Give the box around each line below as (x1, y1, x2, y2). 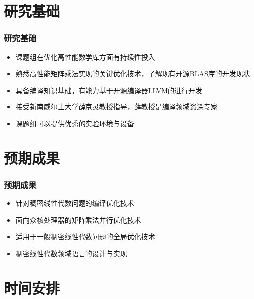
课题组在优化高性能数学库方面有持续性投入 (15, 51, 155, 62)
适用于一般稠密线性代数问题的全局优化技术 (15, 231, 155, 242)
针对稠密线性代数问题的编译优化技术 (15, 198, 134, 208)
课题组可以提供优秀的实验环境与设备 (15, 118, 134, 128)
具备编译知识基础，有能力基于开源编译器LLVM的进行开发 (15, 85, 203, 95)
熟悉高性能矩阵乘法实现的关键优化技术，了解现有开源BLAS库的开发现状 (15, 68, 250, 79)
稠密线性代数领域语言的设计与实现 (15, 248, 127, 258)
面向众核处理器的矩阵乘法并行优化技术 (15, 214, 141, 225)
